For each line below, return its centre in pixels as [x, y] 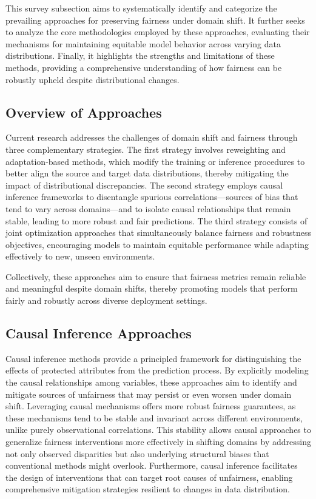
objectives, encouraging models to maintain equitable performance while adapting [157, 244]
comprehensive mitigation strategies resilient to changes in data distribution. [148, 489]
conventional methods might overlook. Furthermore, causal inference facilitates [152, 465]
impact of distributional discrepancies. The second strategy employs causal [144, 185]
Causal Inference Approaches [99, 333]
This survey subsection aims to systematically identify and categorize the [141, 8]
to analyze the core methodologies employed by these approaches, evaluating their [158, 32]
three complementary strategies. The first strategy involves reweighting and [146, 149]
